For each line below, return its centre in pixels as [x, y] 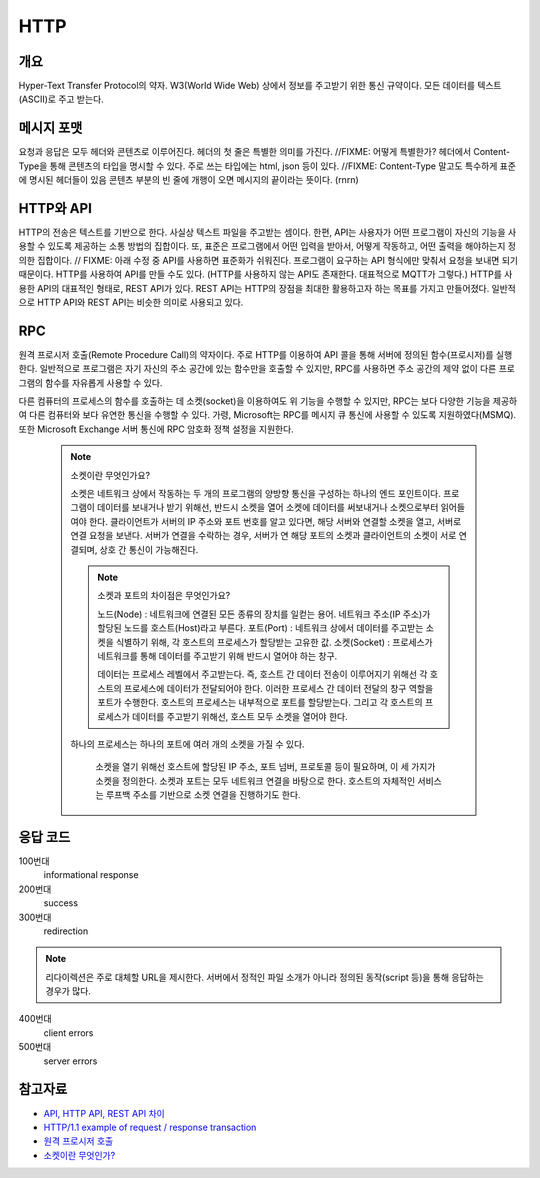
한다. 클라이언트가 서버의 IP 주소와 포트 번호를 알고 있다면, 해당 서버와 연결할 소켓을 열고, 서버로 [275, 521]
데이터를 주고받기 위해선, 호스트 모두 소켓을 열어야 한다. [240, 716]
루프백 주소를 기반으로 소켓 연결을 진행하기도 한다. [203, 795]
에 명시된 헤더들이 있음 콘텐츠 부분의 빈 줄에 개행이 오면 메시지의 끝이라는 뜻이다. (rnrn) [188, 180]
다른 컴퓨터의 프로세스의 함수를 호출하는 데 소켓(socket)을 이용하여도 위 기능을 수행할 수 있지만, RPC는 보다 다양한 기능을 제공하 [268, 401]
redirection [66, 931]
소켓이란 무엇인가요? [110, 475]
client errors [68, 1032]
